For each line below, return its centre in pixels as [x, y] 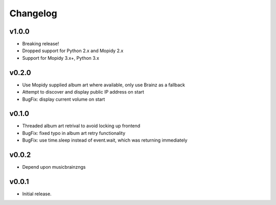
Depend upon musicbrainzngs [54, 167]
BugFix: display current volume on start [64, 99]
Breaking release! [41, 44]
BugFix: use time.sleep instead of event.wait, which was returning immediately [105, 140]
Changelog [33, 13]
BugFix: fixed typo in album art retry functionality [74, 133]
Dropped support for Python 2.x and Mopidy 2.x [73, 51]
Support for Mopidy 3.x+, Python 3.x [61, 58]
